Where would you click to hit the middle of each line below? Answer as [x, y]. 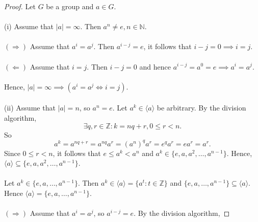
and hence [155, 66]
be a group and [70, 6]
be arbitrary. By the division [201, 108]
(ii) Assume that [30, 108]
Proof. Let [20, 6]
